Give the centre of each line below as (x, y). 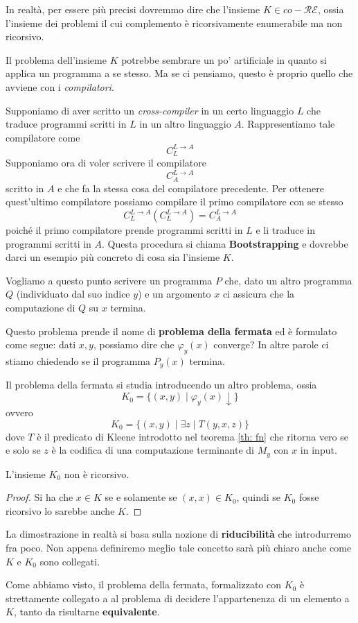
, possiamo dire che (134, 344)
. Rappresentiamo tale (288, 124)
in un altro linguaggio (185, 124)
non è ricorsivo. (97, 473)
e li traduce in (286, 230)
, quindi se (259, 497)
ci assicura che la (259, 294)
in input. (319, 450)
